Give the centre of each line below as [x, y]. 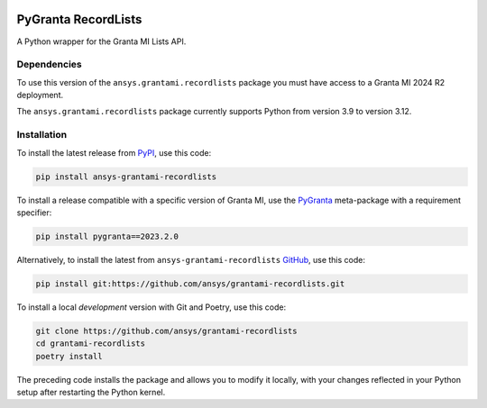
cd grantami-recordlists [91, 344]
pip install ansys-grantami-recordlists [126, 177]
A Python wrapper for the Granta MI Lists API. [101, 41]
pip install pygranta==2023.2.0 [107, 236]
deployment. [40, 95]
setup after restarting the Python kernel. [91, 393]
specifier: [34, 213]
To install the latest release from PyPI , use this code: [114, 152]
